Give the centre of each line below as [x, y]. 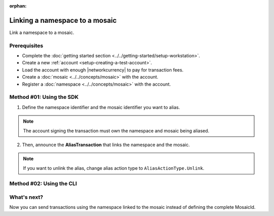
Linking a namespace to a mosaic [63, 20]
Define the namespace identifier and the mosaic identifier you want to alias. [101, 107]
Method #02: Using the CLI [43, 184]
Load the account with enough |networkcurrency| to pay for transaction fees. [103, 70]
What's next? [26, 197]
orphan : [18, 6]
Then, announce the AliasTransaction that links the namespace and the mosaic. [106, 145]
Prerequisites [26, 46]
